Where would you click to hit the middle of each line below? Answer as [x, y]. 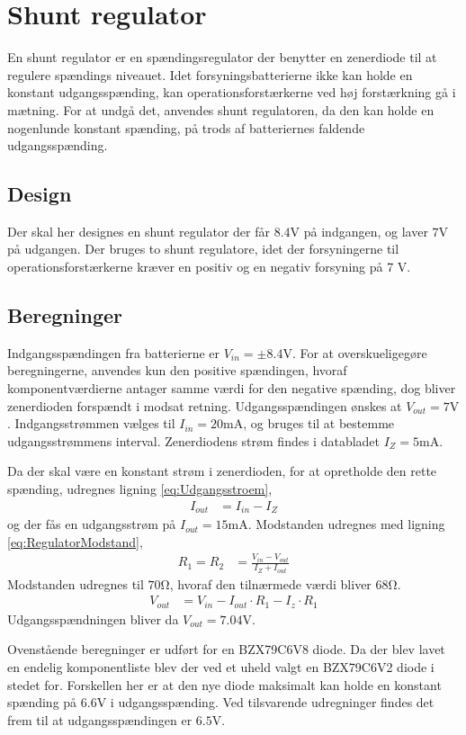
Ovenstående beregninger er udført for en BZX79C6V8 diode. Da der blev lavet [226, 649]
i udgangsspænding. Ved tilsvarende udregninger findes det [272, 702]
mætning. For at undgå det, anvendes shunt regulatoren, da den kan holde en [221, 109]
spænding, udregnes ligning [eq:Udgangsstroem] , [140, 489]
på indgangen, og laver [366, 231]
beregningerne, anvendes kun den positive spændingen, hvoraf [177, 370]
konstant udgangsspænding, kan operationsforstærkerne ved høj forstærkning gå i [232, 92]
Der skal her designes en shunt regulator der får [139, 231]
